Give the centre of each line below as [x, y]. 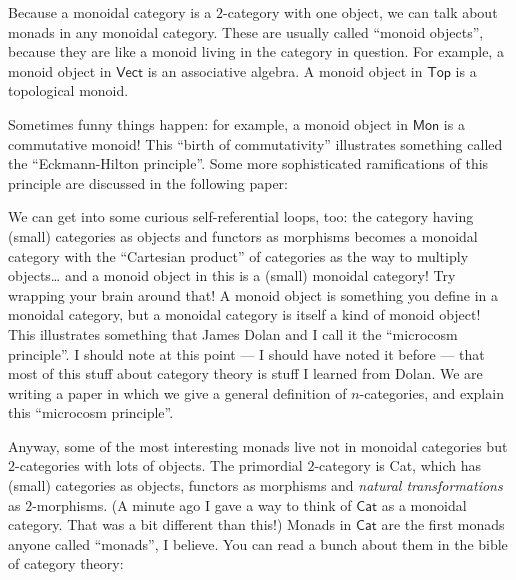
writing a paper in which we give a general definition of [177, 392]
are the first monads [443, 524]
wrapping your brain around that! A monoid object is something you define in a [253, 294]
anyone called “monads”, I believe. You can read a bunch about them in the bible [258, 543]
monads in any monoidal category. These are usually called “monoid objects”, [246, 31]
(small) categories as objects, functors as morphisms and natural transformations [255, 485]
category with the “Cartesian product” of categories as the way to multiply [238, 255]
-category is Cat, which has [398, 465]
